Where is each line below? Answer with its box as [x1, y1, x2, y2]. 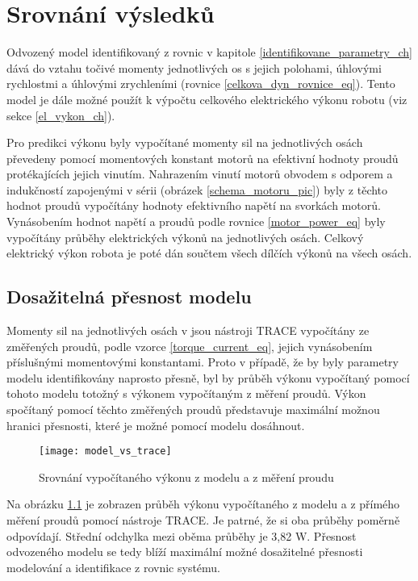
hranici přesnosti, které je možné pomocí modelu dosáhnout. [6, 416, 305, 433]
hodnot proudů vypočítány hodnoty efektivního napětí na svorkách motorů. [6, 197, 381, 214]
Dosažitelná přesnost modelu [6, 284, 252, 309]
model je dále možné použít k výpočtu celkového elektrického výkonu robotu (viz [6, 90, 408, 107]
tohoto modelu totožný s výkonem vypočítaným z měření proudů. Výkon [6, 385, 366, 402]
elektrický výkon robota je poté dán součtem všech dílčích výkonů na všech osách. [6, 245, 412, 261]
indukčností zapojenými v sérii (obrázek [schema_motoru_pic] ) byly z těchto [6, 181, 388, 198]
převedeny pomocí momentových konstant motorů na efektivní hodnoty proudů [6, 149, 399, 166]
